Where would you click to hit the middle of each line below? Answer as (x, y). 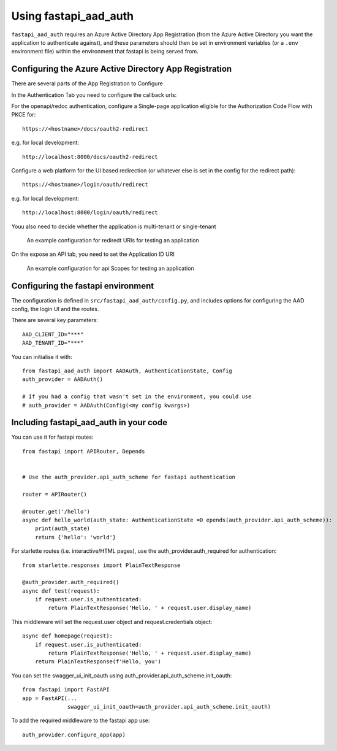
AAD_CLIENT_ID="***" (53, 334)
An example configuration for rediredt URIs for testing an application (113, 240)
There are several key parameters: (55, 320)
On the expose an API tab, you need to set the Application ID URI (93, 254)
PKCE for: (24, 115)
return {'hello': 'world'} (75, 537)
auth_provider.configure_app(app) (74, 734)
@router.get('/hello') (56, 511)
